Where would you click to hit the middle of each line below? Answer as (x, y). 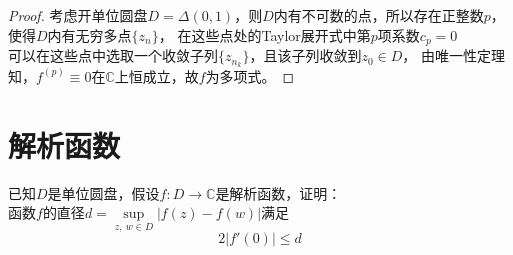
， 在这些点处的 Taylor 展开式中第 (264, 34)
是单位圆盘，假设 (103, 192)
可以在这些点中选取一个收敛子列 (113, 55)
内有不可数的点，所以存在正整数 (378, 15)
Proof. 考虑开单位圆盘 (78, 15)
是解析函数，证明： (278, 192)
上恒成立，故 (156, 75)
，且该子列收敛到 (305, 55)
